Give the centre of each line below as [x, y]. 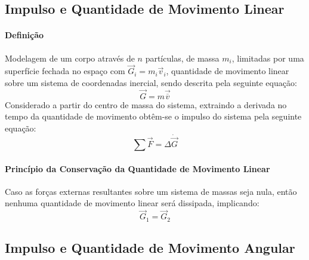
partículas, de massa [182, 58]
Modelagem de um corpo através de [70, 58]
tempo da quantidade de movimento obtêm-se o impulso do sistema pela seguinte [153, 116]
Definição [24, 35]
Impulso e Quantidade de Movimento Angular [150, 248]
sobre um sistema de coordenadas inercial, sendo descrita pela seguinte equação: [151, 82]
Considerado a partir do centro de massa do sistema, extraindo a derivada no [146, 104]
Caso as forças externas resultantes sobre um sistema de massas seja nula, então [151, 191]
